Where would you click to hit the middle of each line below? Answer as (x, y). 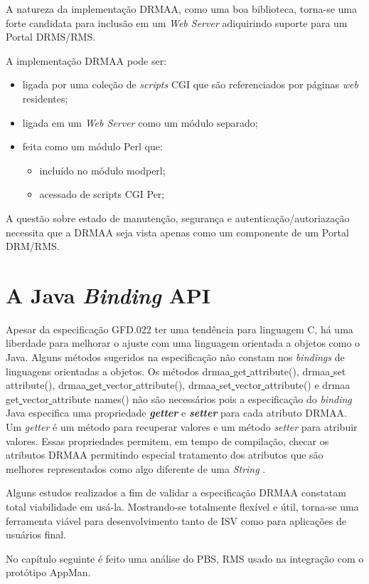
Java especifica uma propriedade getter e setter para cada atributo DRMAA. (176, 413)
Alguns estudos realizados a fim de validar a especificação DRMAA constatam (176, 492)
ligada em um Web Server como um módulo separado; (140, 122)
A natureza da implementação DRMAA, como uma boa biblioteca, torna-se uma (182, 9)
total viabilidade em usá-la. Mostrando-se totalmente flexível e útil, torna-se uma (182, 506)
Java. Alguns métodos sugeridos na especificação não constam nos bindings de (175, 357)
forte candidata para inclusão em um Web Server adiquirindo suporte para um (177, 22)
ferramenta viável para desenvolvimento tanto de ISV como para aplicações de (176, 520)
